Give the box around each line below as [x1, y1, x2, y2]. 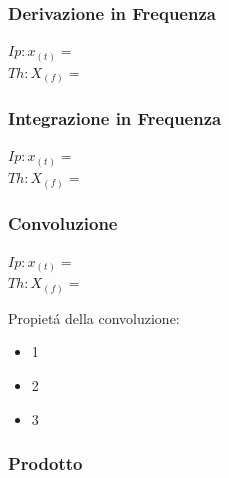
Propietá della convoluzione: [8, 307, 180, 328]
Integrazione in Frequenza [8, 106, 222, 131]
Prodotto [8, 451, 83, 476]
